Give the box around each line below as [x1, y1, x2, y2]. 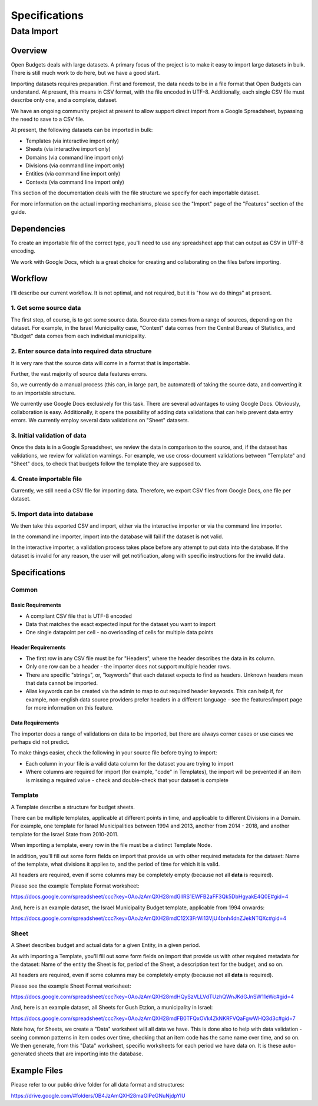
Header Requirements [11, 644, 66, 651]
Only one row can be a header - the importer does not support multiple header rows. [25, 663, 231, 670]
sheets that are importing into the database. [37, 1050, 144, 1057]
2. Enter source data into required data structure [11, 347, 153, 356]
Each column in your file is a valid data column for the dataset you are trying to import [25, 760, 234, 767]
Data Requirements [11, 719, 59, 727]
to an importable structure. [11, 389, 76, 396]
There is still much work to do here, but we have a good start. [11, 69, 160, 77]
